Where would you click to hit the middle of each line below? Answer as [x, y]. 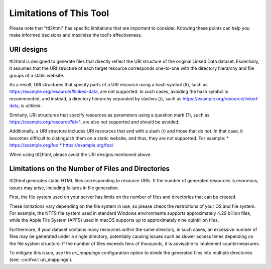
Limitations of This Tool [59, 13]
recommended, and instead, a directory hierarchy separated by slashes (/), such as [95, 98]
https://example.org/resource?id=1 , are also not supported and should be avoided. [94, 122]
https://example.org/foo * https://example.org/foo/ [61, 145]
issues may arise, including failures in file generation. [64, 188]
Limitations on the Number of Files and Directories [90, 169]
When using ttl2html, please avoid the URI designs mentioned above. [81, 154]
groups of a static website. [37, 75]
